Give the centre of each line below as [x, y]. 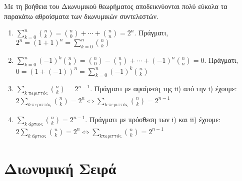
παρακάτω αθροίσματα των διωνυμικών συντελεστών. [81, 16]
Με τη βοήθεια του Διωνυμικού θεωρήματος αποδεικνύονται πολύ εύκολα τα [116, 6]
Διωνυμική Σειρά [60, 168]
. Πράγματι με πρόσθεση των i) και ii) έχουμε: [153, 119]
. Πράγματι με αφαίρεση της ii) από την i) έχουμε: [163, 89]
